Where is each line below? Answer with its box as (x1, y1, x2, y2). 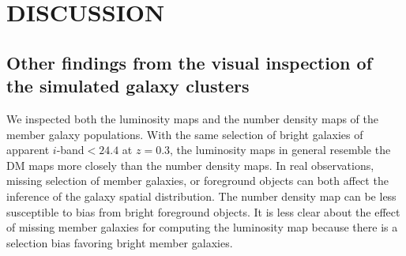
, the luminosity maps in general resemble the (170, 141, 391, 158)
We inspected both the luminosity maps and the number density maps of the (6, 110, 378, 126)
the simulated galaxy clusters (6, 73, 250, 98)
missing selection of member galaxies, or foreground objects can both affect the (6, 172, 389, 189)
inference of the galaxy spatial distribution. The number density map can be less (6, 187, 397, 204)
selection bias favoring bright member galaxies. (6, 234, 233, 250)
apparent (6, 141, 50, 158)
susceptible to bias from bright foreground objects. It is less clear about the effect (6, 203, 400, 220)
